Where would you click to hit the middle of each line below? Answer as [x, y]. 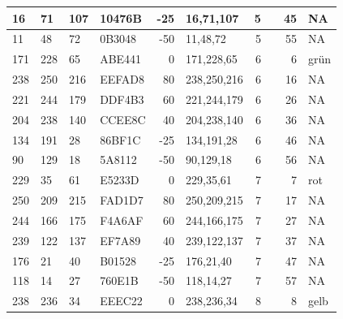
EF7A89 [120, 240]
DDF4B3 [122, 99]
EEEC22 [121, 301]
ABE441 [121, 59]
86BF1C [120, 139]
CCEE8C [123, 119]
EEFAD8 [122, 79]
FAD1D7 [122, 200]
